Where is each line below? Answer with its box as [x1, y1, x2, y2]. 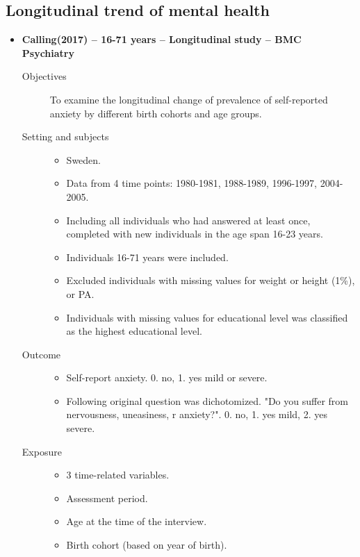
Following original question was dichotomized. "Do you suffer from [66, 393, 348, 408]
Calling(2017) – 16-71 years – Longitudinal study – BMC [22, 32, 302, 47]
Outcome [22, 347, 61, 361]
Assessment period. [66, 490, 148, 505]
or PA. [66, 286, 95, 301]
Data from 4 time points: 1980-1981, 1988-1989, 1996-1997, [66, 176, 317, 190]
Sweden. [66, 152, 101, 167]
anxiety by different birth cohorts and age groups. [49, 106, 262, 120]
